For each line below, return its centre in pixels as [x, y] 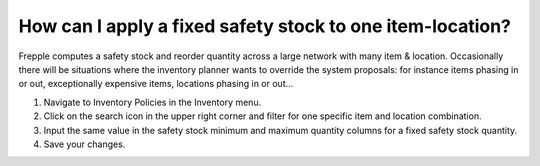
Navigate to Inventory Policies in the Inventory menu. [152, 102]
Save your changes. [84, 144]
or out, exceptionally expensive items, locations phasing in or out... [156, 84]
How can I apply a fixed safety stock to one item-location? [265, 26]
